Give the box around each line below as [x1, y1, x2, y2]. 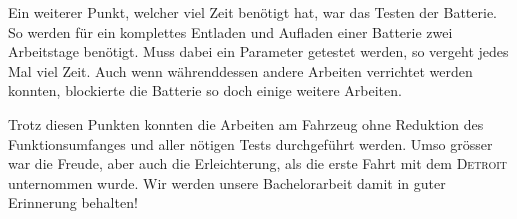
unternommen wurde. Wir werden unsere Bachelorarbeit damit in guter [8, 172, 446, 193]
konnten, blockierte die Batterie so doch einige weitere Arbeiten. [8, 80, 402, 101]
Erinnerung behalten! [8, 192, 138, 213]
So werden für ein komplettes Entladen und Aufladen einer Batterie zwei [8, 21, 453, 42]
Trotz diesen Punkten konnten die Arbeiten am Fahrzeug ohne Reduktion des [8, 113, 484, 134]
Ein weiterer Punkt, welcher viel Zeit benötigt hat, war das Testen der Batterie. [8, 2, 498, 22]
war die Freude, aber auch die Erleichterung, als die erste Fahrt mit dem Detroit [8, 153, 508, 174]
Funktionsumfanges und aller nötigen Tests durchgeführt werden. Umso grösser [8, 133, 493, 154]
